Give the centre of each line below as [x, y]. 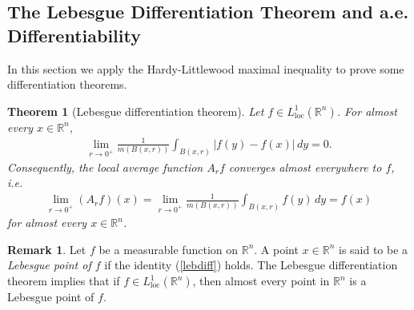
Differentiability [74, 35]
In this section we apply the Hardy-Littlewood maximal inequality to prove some [206, 68]
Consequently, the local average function [105, 167]
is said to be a [373, 249]
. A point [276, 249]
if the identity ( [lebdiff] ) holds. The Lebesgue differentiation [251, 265]
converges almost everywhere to [305, 167]
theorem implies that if [64, 280]
